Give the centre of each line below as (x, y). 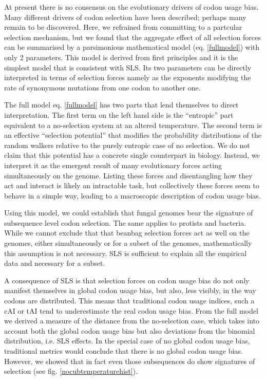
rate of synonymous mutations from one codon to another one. (102, 87)
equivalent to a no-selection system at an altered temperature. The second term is (133, 125)
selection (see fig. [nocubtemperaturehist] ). (71, 371)
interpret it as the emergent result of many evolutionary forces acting (113, 165)
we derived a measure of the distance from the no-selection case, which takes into (132, 321)
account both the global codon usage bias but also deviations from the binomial (130, 330)
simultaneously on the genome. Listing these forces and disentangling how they (128, 175)
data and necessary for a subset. (55, 263)
